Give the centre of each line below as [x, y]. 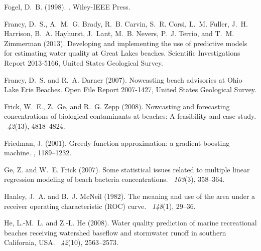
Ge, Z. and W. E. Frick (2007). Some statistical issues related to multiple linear [127, 169]
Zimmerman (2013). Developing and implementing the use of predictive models [126, 43]
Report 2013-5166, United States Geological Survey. [84, 62]
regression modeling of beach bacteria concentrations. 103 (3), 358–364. [114, 179]
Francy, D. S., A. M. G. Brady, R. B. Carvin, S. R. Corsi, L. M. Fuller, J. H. [126, 23]
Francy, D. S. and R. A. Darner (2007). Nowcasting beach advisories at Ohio [123, 79]
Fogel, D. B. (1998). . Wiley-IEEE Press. [67, 7]
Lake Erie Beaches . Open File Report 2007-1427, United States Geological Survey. [130, 89]
